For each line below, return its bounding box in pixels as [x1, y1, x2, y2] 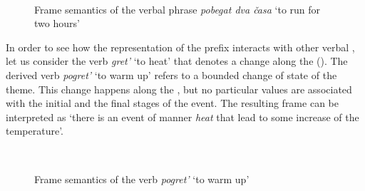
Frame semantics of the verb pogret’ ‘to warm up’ [34, 171, 250, 186]
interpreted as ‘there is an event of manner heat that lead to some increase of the [6, 109, 359, 124]
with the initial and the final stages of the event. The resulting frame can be [6, 95, 339, 110]
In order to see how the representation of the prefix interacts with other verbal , [6, 39, 355, 54]
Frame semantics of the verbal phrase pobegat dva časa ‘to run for [34, 1, 321, 16]
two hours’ [34, 16, 80, 31]
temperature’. [6, 123, 63, 138]
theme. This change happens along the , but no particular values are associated [6, 81, 352, 96]
